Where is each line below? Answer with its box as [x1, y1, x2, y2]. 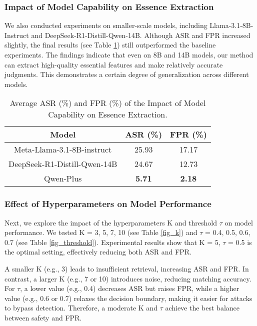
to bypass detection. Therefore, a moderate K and [4, 302, 157, 313]
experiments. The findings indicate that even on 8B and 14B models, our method [4, 49, 253, 59]
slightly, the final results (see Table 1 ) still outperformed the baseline [4, 39, 216, 50]
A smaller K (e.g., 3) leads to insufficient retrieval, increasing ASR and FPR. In [4, 263, 249, 273]
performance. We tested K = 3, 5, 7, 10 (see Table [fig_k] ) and [4, 227, 197, 237]
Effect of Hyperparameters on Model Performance [4, 197, 211, 210]
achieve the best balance [165, 302, 239, 313]
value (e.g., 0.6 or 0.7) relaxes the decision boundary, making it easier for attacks [4, 292, 252, 303]
